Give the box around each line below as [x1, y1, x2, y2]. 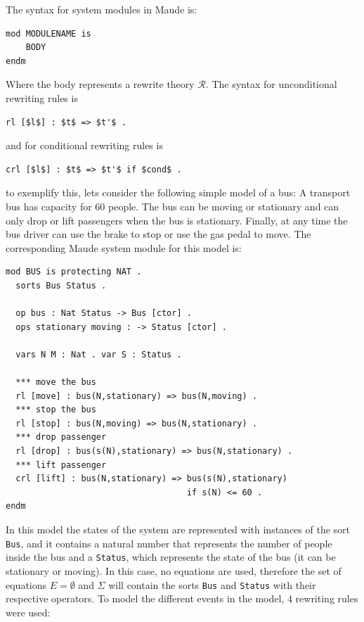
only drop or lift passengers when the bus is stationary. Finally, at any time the [6, 212, 348, 227]
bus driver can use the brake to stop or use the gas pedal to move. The [6, 227, 311, 241]
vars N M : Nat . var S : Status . [15, 349, 182, 360]
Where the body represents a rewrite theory [6, 77, 195, 91]
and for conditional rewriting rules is [6, 138, 163, 153]
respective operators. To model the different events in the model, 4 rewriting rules [6, 591, 358, 606]
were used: [6, 604, 51, 619]
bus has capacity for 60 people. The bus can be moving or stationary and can [6, 198, 339, 213]
